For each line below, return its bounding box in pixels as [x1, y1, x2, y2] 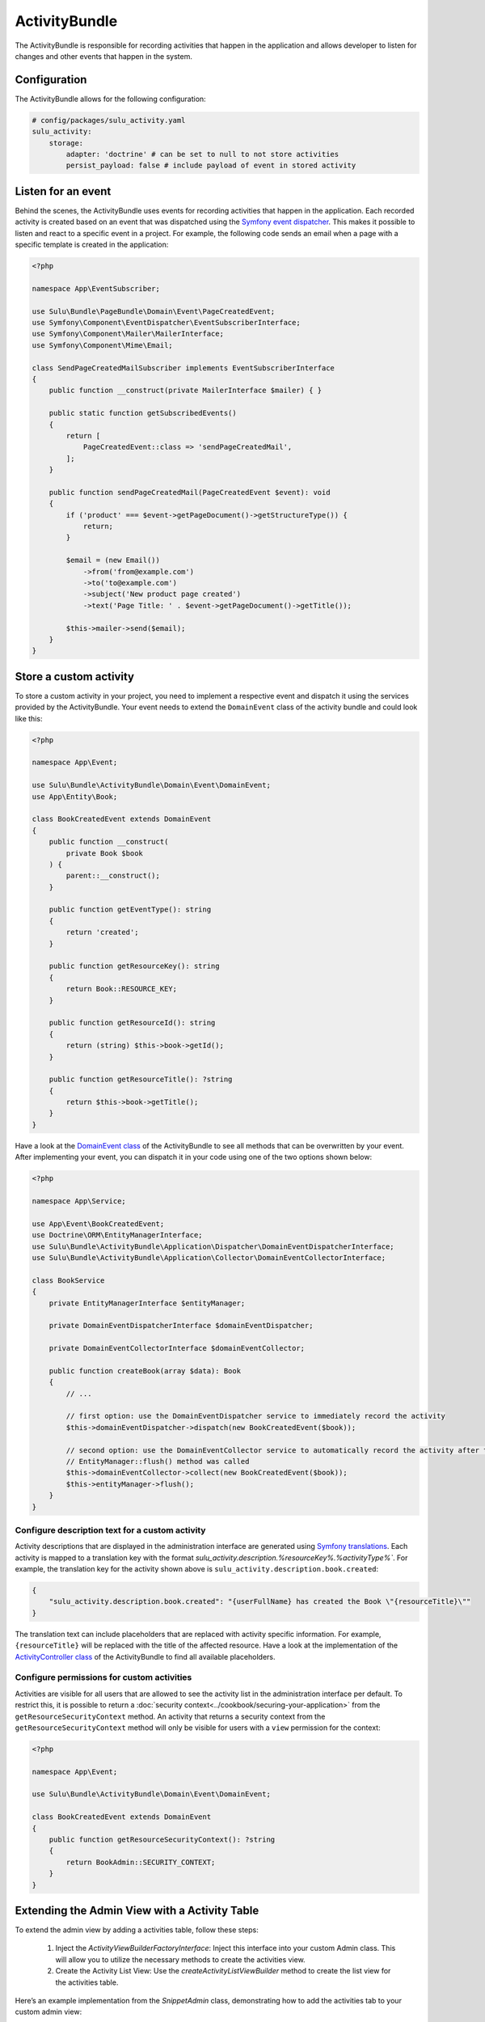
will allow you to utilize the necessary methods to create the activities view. [55, 1954, 306, 1965]
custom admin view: [15, 2007, 82, 2017]
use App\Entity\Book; [32, 792, 118, 801]
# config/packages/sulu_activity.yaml [32, 116, 186, 125]
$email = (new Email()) [65, 556, 161, 565]
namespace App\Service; [32, 1197, 127, 1206]
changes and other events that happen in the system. [15, 51, 193, 61]
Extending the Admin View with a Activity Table [15, 1904, 259, 1917]
